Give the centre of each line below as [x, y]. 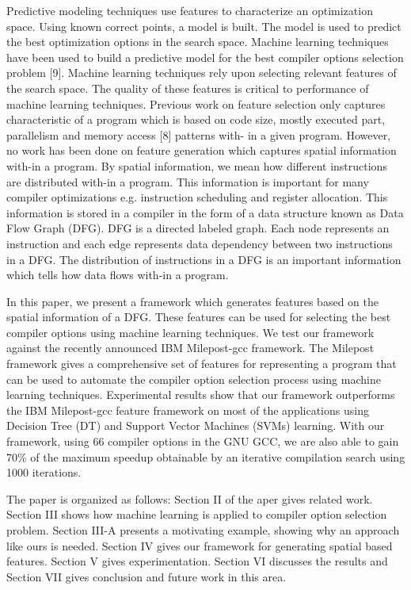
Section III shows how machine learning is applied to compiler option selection [197, 514]
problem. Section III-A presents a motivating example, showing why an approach [203, 530]
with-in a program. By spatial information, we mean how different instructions [197, 165]
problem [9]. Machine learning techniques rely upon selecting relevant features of [202, 73]
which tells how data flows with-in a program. [118, 275]
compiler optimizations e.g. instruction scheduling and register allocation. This [197, 197]
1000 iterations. [44, 472]
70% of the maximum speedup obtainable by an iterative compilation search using [206, 456]
